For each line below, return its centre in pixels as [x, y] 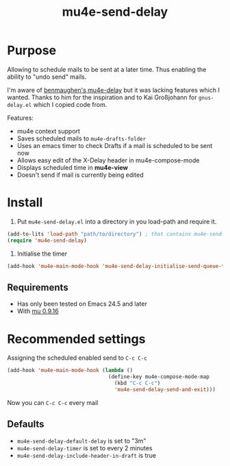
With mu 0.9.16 [38, 311]
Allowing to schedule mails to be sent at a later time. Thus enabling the [107, 69]
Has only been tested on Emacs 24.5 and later [82, 304]
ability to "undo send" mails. [47, 77]
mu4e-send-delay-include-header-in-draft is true [86, 455]
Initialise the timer [42, 254]
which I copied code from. [70, 104]
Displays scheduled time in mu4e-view [73, 167]
